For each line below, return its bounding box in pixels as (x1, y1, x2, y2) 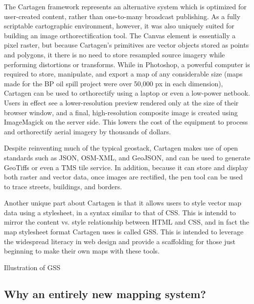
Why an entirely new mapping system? (4, 286, 206, 301)
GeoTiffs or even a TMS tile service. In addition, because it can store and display (4, 162, 248, 172)
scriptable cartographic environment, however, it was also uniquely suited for (4, 21, 234, 31)
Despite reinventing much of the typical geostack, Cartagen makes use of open (4, 143, 238, 153)
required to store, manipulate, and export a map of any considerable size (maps (4, 69, 243, 79)
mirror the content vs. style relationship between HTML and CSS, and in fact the (4, 217, 250, 227)
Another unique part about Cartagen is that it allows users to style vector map (4, 198, 242, 208)
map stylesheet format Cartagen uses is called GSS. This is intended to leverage (4, 227, 244, 237)
